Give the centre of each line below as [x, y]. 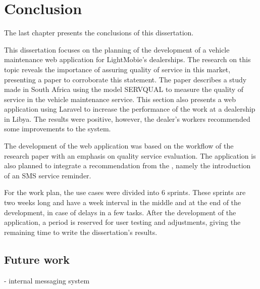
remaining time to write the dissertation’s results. [81, 232]
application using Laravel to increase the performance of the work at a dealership [130, 109]
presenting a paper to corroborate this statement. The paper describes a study [125, 79]
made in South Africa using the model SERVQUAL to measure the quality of [124, 89]
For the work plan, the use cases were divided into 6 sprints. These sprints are [125, 192]
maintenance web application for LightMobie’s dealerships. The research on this [127, 59]
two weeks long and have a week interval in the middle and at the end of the [123, 202]
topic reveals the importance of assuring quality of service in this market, [117, 69]
